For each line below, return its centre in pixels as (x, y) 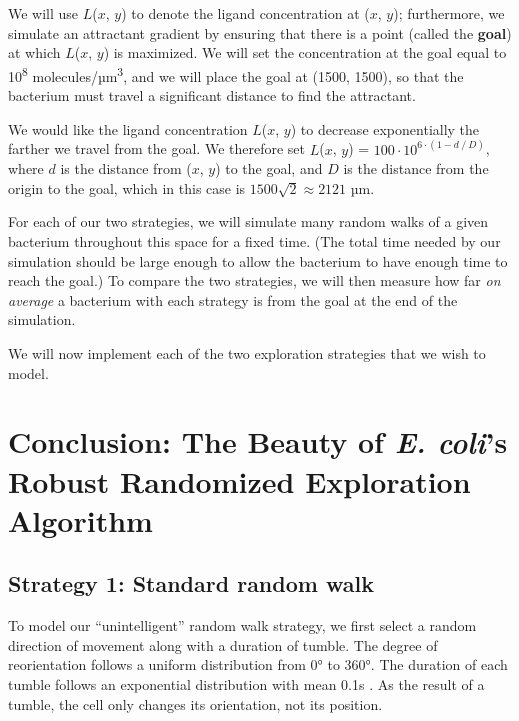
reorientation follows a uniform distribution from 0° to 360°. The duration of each (258, 664)
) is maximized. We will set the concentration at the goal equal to (305, 52)
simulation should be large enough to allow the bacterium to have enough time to (258, 260)
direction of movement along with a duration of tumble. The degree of (223, 644)
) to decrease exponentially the (385, 128)
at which (34, 52)
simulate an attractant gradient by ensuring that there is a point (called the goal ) (260, 32)
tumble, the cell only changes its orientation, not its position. (195, 703)
